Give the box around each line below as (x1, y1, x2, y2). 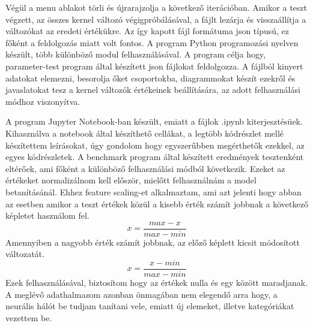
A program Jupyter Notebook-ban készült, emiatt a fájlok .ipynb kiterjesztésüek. (5, 115, 303, 128)
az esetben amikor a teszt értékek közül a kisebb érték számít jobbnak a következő (5, 197, 308, 210)
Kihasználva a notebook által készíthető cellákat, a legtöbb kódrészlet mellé (5, 126, 284, 139)
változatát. (5, 247, 44, 260)
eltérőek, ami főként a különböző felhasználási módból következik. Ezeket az (5, 162, 285, 174)
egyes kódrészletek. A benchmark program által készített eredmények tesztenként (5, 150, 304, 163)
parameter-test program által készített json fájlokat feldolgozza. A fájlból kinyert (5, 59, 303, 72)
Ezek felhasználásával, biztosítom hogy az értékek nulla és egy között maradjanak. (5, 276, 308, 288)
